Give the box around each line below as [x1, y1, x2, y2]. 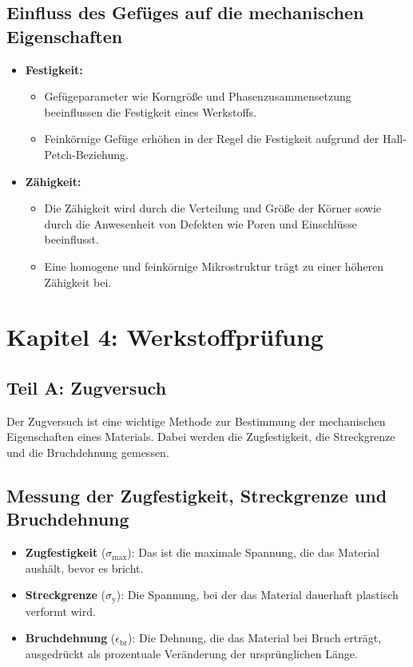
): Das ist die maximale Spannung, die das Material [127, 544, 379, 561]
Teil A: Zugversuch [6, 375, 167, 399]
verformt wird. [25, 602, 96, 619]
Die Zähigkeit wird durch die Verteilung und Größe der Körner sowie [44, 200, 382, 216]
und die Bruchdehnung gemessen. [6, 443, 169, 460]
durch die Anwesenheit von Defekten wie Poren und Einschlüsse [44, 215, 357, 232]
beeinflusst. [44, 231, 99, 248]
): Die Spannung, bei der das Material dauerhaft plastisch [116, 586, 399, 603]
